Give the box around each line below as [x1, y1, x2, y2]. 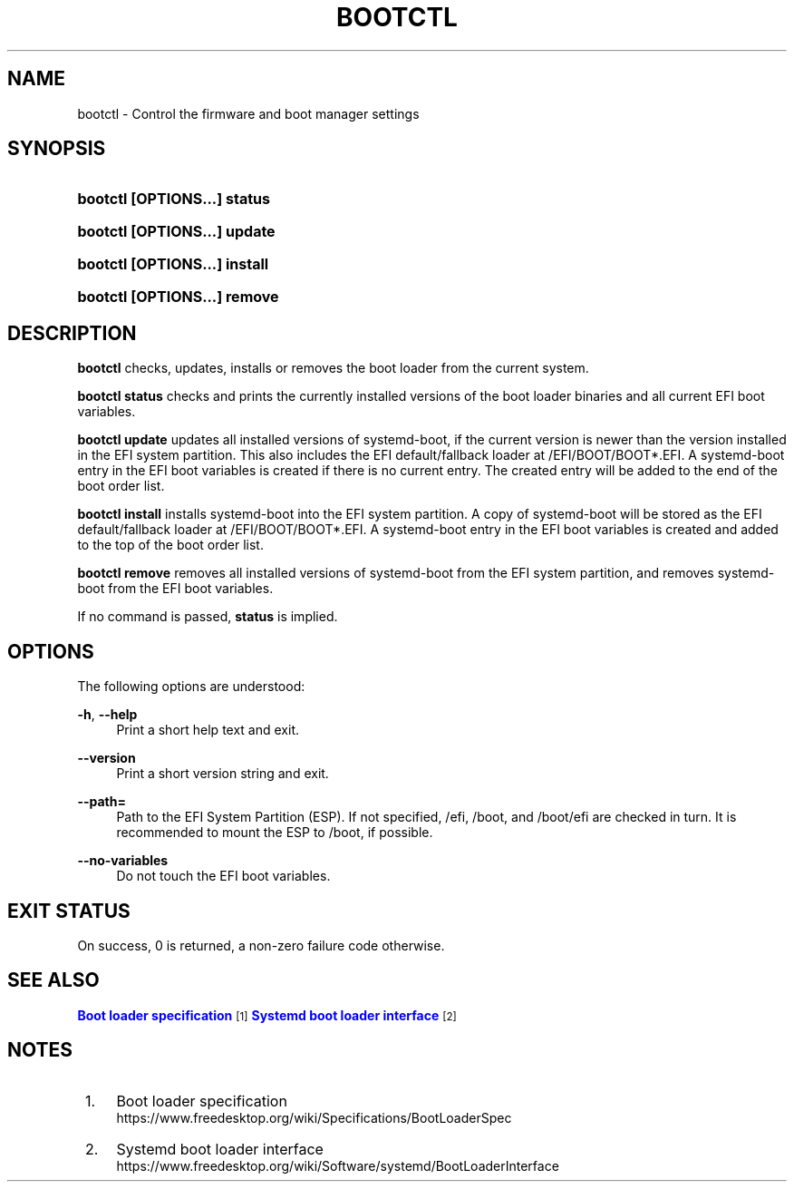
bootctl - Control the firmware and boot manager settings [77, 105, 420, 122]
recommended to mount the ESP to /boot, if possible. [116, 824, 433, 841]
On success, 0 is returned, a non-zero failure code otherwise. [77, 937, 445, 953]
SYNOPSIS [7, 137, 106, 161]
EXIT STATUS [7, 899, 131, 922]
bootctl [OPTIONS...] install [77, 255, 269, 274]
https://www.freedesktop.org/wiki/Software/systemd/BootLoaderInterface [116, 1157, 559, 1174]
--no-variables [77, 853, 169, 869]
